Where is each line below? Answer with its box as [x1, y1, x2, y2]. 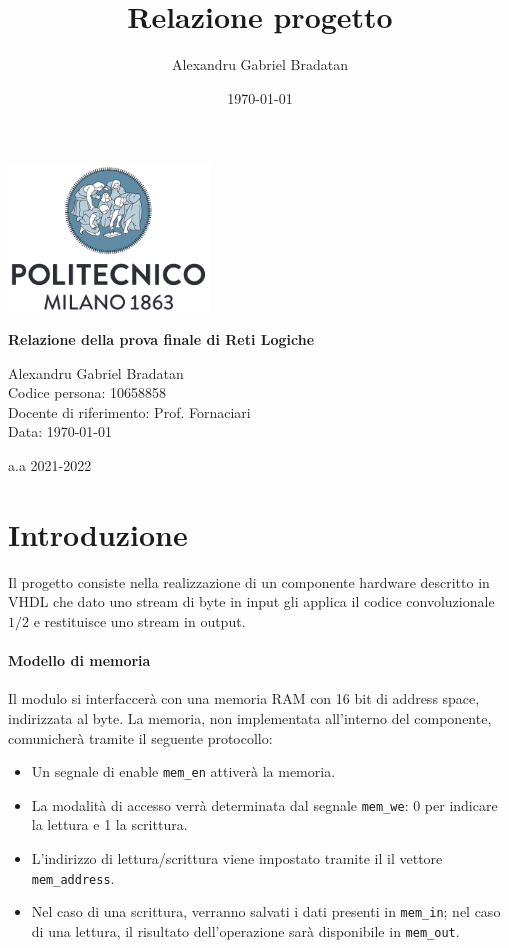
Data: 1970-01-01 [8, 421, 113, 442]
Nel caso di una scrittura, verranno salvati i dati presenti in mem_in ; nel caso [31, 901, 501, 922]
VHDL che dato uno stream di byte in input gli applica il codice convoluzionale [8, 591, 495, 612]
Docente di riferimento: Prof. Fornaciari [8, 401, 251, 422]
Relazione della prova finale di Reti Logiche [8, 329, 315, 350]
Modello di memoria [8, 650, 151, 671]
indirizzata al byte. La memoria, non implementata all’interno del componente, [8, 707, 492, 728]
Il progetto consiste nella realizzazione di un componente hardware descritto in [8, 571, 490, 592]
